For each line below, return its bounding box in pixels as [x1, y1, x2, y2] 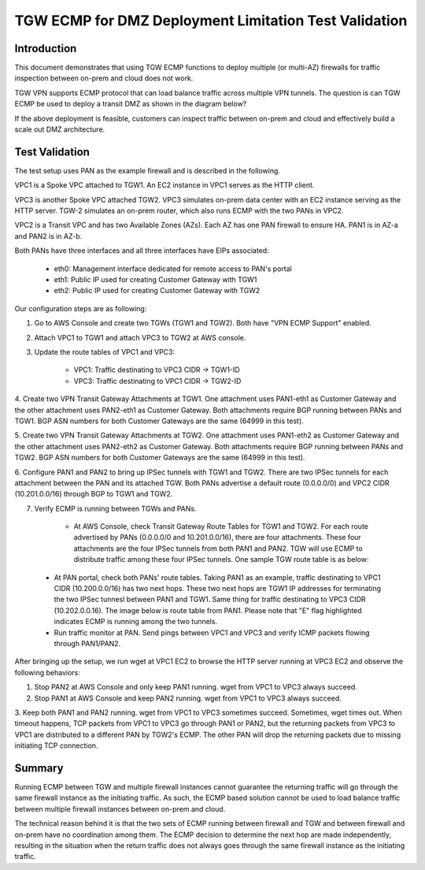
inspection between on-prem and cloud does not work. [14, 73, 194, 83]
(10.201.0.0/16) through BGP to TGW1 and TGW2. [14, 489, 173, 499]
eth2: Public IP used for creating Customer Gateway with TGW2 [54, 286, 261, 296]
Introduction [14, 42, 77, 55]
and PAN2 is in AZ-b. [14, 231, 83, 240]
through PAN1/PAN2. [54, 638, 121, 648]
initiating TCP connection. [14, 741, 98, 750]
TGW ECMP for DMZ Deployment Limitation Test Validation [14, 12, 408, 29]
